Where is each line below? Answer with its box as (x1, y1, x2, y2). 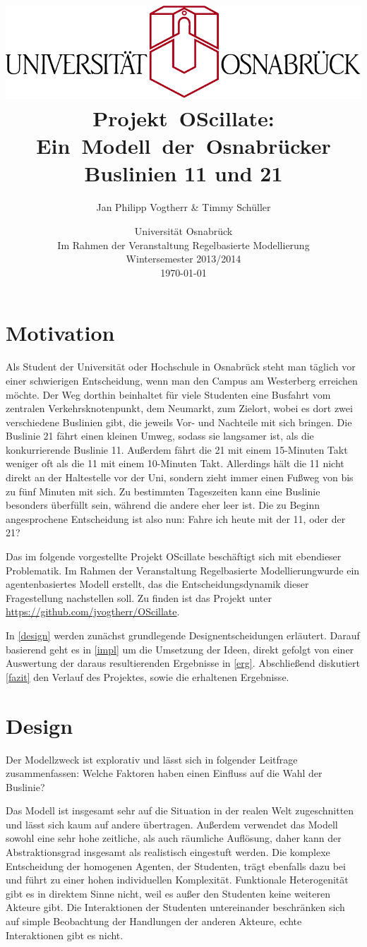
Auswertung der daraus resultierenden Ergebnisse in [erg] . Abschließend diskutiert (6, 656, 360, 670)
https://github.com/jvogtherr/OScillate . (6, 604, 180, 619)
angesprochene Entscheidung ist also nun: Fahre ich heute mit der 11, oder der (6, 511, 346, 526)
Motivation (6, 318, 115, 347)
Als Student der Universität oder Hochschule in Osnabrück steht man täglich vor (6, 359, 356, 374)
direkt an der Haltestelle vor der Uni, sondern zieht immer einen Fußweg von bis (6, 470, 354, 485)
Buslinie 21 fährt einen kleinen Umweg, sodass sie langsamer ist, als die (6, 428, 314, 443)
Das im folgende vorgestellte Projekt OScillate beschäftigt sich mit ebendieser (6, 549, 342, 564)
